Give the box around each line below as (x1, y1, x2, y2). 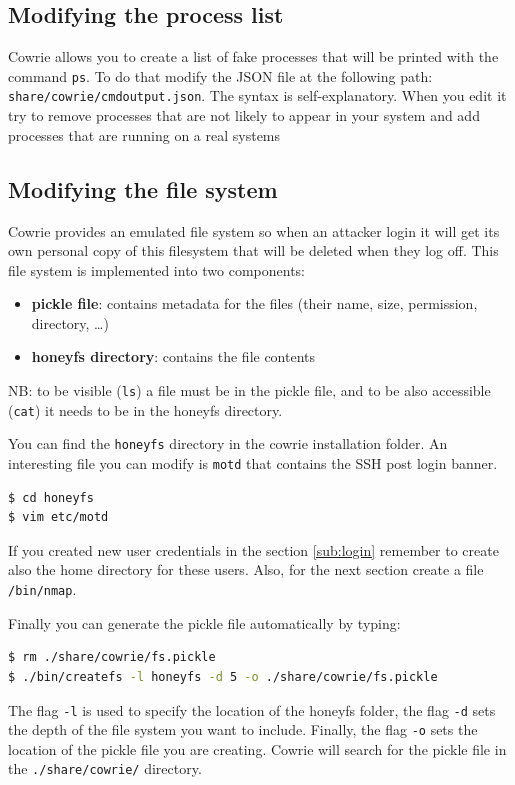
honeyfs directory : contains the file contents (31, 346, 316, 367)
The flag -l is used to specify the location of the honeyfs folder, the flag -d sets (8, 699, 496, 720)
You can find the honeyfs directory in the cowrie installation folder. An (8, 433, 448, 454)
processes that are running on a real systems (8, 124, 281, 145)
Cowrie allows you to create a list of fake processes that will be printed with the (8, 46, 499, 67)
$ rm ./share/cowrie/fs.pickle (8, 650, 216, 665)
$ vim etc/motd (8, 510, 109, 525)
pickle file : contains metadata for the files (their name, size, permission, (31, 293, 478, 314)
